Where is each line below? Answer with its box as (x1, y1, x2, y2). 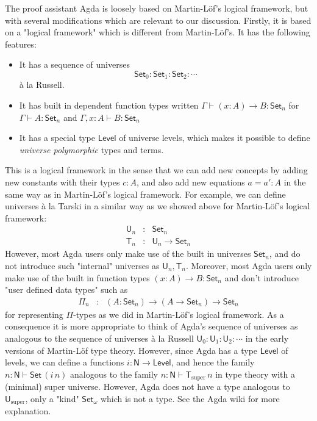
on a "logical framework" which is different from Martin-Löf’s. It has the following (5, 26, 310, 38)
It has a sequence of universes (19, 58, 130, 71)
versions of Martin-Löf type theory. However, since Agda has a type (5, 344, 258, 356)
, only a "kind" (25, 392, 79, 405)
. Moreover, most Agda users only (186, 259, 312, 272)
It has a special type (19, 131, 95, 144)
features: (5, 37, 37, 50)
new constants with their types (5, 175, 120, 188)
